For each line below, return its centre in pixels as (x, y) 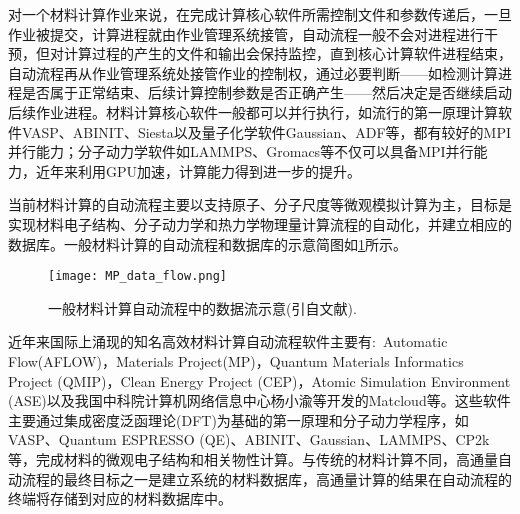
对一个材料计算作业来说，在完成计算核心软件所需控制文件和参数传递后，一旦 (260, 14)
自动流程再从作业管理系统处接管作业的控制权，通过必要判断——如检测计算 (253, 72)
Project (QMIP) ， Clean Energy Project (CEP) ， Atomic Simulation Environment (259, 380)
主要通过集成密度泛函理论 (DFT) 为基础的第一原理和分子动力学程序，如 (238, 419)
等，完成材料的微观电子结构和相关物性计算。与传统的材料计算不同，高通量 (253, 458)
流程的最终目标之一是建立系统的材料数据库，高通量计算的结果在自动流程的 (266, 478)
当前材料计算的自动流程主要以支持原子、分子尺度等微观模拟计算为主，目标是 (260, 204)
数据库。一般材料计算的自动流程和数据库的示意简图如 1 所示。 (207, 243)
